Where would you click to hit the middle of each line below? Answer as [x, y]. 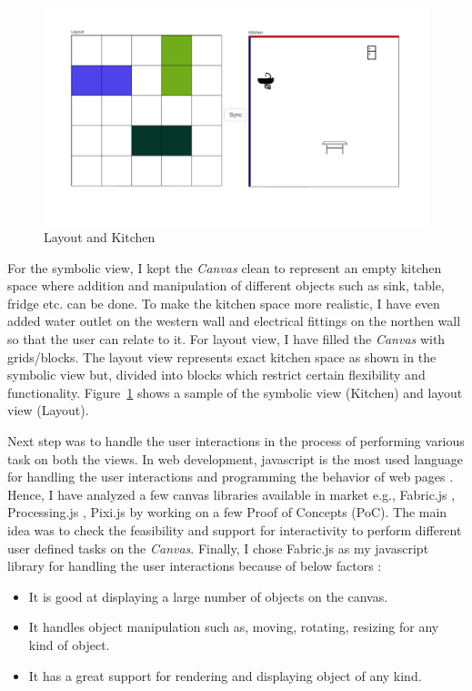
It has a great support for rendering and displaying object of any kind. [225, 675]
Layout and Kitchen [100, 237]
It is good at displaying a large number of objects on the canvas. [208, 596]
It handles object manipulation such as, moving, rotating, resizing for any [234, 627]
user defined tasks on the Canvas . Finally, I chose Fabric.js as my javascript [218, 548]
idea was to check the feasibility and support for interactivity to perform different [235, 530]
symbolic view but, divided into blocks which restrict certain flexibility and [216, 375]
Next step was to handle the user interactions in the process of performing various [236, 441]
